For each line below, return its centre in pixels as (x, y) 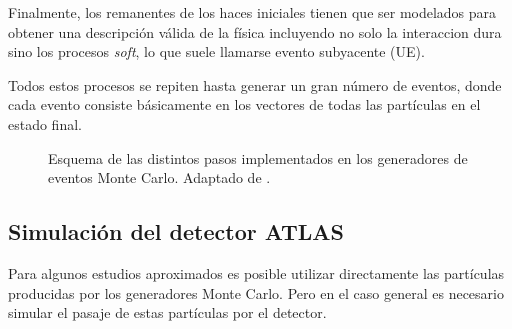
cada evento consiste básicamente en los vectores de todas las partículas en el (244, 104)
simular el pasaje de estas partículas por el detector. (167, 312)
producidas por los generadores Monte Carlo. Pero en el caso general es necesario (256, 292)
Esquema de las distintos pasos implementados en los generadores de (258, 157)
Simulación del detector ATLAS (176, 231)
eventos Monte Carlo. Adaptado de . (159, 177)
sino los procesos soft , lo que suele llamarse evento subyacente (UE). (216, 51)
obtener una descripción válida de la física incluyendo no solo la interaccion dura (255, 31)
